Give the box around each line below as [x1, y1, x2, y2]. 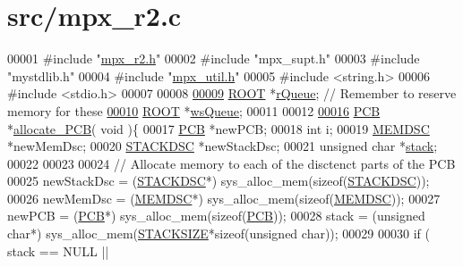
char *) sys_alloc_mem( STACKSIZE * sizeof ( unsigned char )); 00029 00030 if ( [7, 224, 430, 243]
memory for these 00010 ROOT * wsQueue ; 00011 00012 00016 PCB [7, 101, 381, 120]
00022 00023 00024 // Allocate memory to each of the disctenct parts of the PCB [7, 154, 456, 172]
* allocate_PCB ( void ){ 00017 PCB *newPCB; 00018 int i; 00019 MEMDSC [7, 119, 430, 138]
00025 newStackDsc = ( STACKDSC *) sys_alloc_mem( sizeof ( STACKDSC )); [7, 171, 430, 190]
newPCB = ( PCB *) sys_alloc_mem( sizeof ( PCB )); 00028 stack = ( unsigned [7, 206, 425, 225]
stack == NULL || [7, 241, 109, 260]
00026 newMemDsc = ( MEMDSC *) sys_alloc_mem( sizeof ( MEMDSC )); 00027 [7, 188, 441, 207]
